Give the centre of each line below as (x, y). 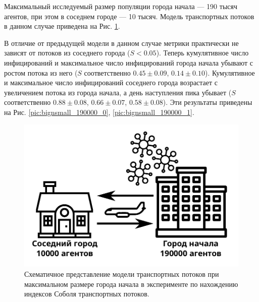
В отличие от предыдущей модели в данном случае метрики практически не (121, 43)
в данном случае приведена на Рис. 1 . (62, 26)
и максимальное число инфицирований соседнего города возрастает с (111, 82)
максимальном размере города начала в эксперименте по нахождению (131, 284)
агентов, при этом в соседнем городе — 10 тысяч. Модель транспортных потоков (129, 16)
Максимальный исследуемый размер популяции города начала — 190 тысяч (121, 6)
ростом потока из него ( (41, 72)
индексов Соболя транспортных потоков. (87, 294)
